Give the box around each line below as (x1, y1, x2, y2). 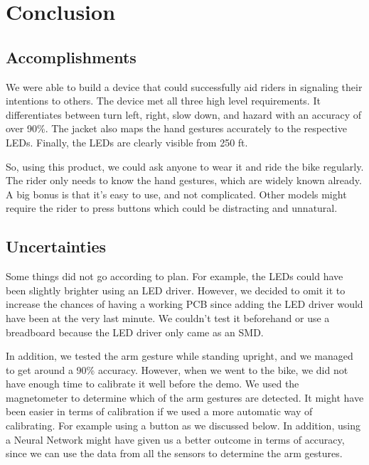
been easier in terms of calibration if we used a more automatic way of (6, 404, 313, 419)
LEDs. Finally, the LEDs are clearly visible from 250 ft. (6, 134, 248, 149)
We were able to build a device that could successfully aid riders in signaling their (6, 79, 363, 94)
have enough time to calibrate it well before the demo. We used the (6, 376, 299, 391)
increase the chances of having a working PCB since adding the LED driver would (6, 296, 363, 311)
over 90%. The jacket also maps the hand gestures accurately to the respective (6, 121, 347, 136)
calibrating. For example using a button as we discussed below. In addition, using (6, 418, 360, 433)
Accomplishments (6, 46, 137, 68)
